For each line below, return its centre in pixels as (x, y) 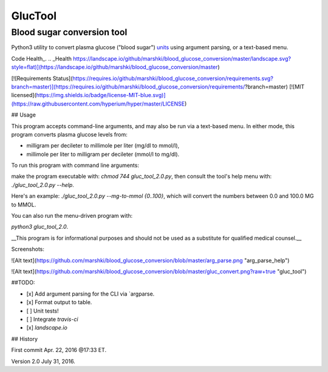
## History (25, 339)
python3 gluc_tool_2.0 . (40, 227)
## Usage (24, 115)
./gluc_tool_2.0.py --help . (43, 184)
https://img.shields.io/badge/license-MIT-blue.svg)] (101, 95)
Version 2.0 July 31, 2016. (43, 361)
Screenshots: (28, 249)
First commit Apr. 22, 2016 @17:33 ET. (59, 350)
